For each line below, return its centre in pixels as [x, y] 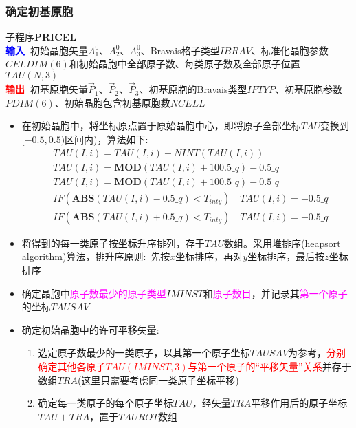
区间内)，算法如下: [107, 139]
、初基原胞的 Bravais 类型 [193, 89]
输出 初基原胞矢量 [47, 89]
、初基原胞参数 [309, 89]
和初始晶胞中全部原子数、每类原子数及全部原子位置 [185, 64]
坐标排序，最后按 [286, 256]
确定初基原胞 [40, 11]
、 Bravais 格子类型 [180, 50]
